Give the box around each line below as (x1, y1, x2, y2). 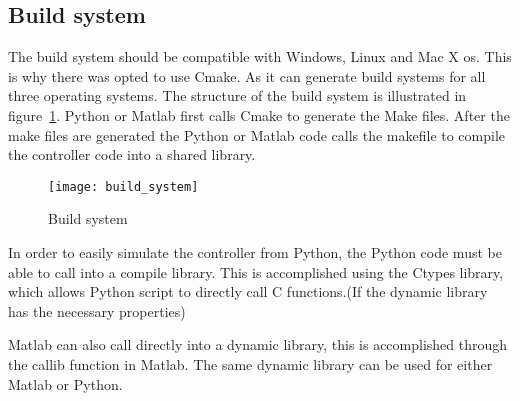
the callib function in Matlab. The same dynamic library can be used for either (8, 353, 493, 374)
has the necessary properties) (8, 300, 186, 321)
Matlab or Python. (8, 373, 123, 394)
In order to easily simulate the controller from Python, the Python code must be (8, 242, 502, 263)
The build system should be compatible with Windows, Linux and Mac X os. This (8, 46, 512, 67)
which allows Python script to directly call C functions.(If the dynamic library (8, 281, 488, 302)
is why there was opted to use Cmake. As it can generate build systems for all (8, 65, 486, 86)
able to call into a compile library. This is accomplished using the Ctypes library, (8, 261, 504, 282)
